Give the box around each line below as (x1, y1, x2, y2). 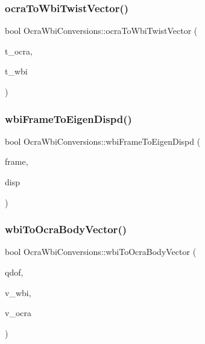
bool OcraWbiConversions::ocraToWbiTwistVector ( (5, 24, 198, 37)
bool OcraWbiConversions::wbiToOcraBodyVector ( (5, 245, 197, 258)
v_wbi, (5, 286, 31, 299)
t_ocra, (5, 44, 33, 57)
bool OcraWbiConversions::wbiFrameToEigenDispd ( (5, 134, 201, 147)
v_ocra (5, 306, 31, 319)
